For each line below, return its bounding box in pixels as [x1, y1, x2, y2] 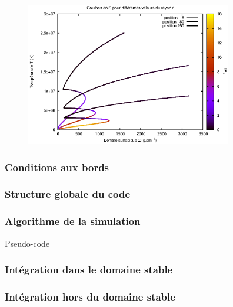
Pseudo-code [5, 237, 50, 249]
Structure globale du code [5, 187, 131, 201]
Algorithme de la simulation [5, 214, 141, 228]
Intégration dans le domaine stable [5, 262, 173, 277]
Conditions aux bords [5, 159, 109, 174]
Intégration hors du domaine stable [5, 289, 175, 303]
